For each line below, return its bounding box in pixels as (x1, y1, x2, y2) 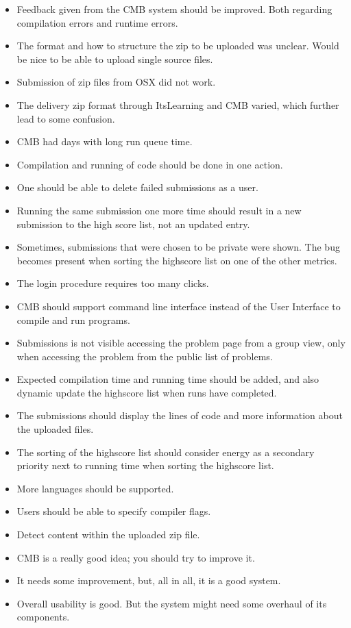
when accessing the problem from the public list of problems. (16, 349, 273, 363)
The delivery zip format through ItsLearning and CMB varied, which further (16, 97, 339, 112)
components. (16, 610, 70, 624)
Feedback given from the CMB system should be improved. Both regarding (16, 2, 332, 16)
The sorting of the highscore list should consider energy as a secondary (16, 444, 315, 459)
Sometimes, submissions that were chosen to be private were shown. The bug (16, 240, 340, 254)
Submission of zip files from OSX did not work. (16, 75, 216, 89)
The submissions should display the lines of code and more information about (16, 408, 343, 423)
